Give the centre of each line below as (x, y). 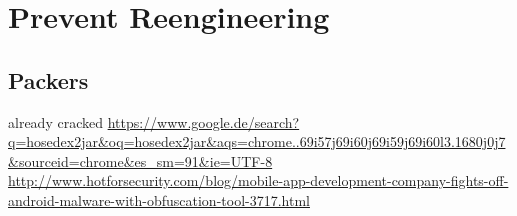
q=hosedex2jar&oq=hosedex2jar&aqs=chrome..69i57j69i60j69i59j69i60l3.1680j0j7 (257, 141)
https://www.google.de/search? (203, 121)
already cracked (55, 121)
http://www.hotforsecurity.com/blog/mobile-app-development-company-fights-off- (258, 180)
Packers (48, 79)
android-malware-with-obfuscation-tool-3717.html (159, 199)
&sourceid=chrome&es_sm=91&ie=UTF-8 (140, 160)
